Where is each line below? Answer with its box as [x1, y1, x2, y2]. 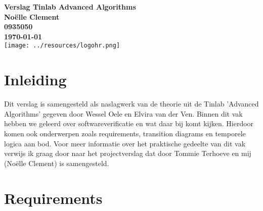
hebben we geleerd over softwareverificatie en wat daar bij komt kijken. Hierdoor [4, 118, 254, 129]
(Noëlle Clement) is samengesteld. [4, 157, 109, 168]
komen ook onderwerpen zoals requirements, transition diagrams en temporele [4, 128, 246, 138]
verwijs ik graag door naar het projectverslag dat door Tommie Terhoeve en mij [4, 148, 251, 159]
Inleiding [4, 69, 67, 90]
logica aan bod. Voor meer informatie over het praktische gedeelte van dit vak [4, 138, 246, 148]
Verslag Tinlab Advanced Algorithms [4, 2, 136, 12]
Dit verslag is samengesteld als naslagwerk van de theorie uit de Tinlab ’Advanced [4, 98, 259, 109]
